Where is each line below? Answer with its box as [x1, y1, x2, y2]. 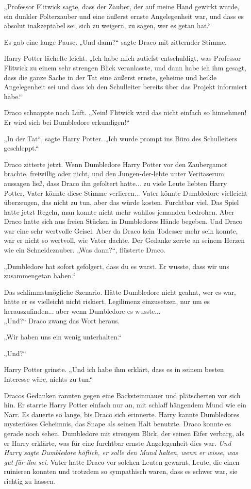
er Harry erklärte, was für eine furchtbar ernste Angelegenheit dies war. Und [4, 438, 231, 448]
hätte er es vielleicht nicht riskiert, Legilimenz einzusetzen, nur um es [4, 296, 210, 306]
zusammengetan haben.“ [4, 270, 76, 281]
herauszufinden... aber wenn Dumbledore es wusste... [4, 306, 161, 316]
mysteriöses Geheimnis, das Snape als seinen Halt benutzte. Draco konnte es [4, 419, 231, 429]
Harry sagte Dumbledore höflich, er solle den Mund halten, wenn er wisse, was [4, 447, 238, 457]
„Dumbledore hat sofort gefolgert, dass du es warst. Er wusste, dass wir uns [4, 261, 230, 271]
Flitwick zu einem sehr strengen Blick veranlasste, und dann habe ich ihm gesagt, [4, 62, 247, 72]
